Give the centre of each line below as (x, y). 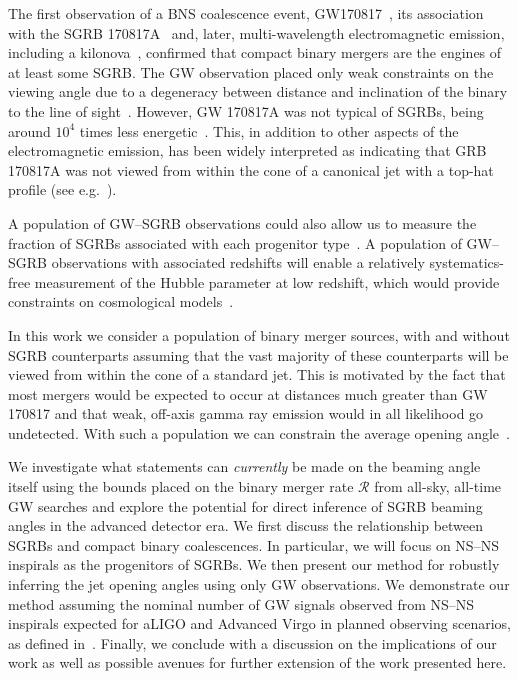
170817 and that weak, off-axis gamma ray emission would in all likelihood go (246, 413)
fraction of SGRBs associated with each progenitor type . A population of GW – (253, 242)
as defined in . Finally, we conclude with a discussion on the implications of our (252, 642)
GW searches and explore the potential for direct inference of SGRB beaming (245, 505)
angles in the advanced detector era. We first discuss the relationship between (246, 525)
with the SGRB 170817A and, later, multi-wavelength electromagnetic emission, (256, 32)
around (29, 130)
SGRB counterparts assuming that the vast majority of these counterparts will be (258, 354)
